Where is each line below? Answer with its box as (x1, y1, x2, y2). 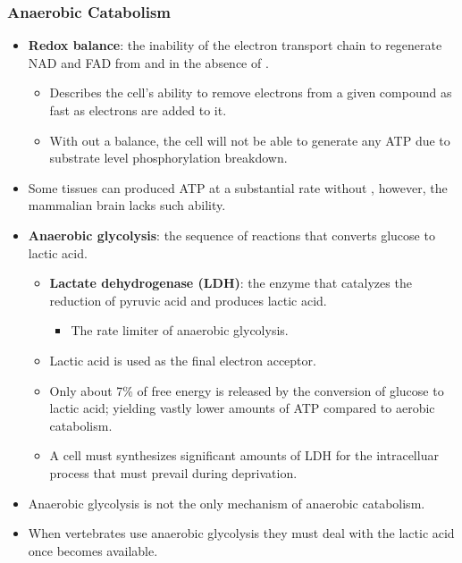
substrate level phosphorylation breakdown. (49, 148, 288, 167)
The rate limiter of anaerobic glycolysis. (71, 321, 289, 340)
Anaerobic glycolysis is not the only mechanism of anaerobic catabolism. (28, 493, 425, 512)
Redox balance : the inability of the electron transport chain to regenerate (28, 36, 442, 55)
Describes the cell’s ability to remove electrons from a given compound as (49, 83, 452, 102)
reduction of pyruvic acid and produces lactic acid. (49, 290, 327, 309)
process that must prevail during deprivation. (49, 463, 298, 482)
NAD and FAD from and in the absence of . (28, 53, 269, 71)
